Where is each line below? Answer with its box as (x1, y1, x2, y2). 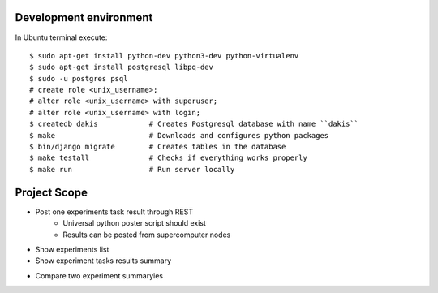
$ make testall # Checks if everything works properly (29, 153, 307, 162)
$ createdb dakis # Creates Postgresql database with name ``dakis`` (29, 119, 359, 129)
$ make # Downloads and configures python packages (29, 131, 329, 140)
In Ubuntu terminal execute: (15, 32, 108, 42)
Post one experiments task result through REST (35, 207, 194, 217)
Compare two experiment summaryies (35, 270, 164, 280)
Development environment (15, 11, 153, 24)
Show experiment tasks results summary (35, 256, 172, 265)
